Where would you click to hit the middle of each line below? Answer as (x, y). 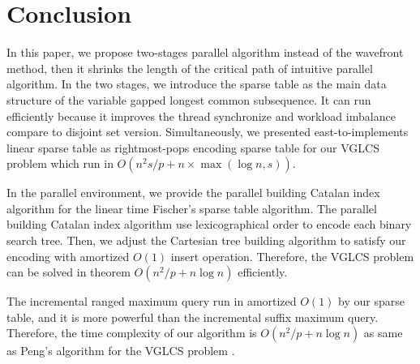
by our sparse (371, 301)
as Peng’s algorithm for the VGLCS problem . (121, 351)
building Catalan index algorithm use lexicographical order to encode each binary (209, 224)
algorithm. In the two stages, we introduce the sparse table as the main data (197, 84)
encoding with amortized (68, 256)
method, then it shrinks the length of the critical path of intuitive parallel (190, 68)
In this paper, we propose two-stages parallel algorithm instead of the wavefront (205, 52)
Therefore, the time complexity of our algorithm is (132, 333)
